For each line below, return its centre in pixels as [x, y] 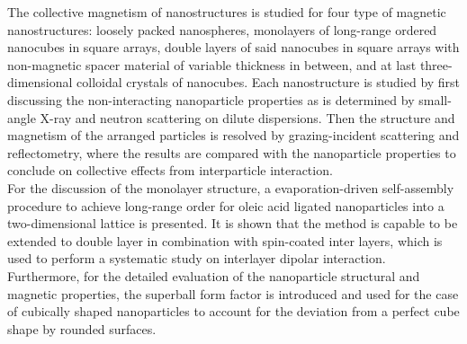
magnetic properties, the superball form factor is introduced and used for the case [233, 293]
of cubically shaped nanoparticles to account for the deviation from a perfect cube [233, 311]
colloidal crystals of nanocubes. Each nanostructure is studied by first [269, 82]
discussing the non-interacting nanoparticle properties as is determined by [211, 99]
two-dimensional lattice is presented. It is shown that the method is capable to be [233, 223]
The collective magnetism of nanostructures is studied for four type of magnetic [227, 12]
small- [435, 99]
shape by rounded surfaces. [82, 328]
